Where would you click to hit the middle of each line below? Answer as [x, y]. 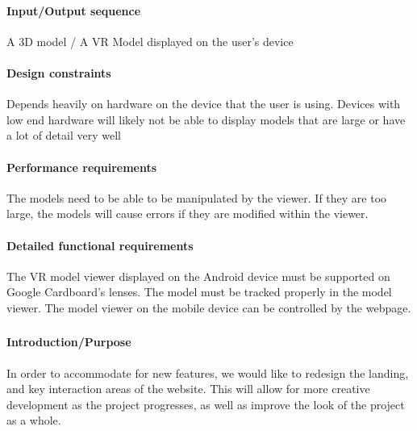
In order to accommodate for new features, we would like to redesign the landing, [208, 372]
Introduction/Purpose [69, 342]
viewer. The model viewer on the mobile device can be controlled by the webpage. [209, 307]
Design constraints [59, 72]
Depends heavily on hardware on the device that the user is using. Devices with [204, 104]
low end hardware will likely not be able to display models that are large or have [206, 119]
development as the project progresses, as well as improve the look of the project [206, 404]
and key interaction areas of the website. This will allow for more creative [188, 389]
